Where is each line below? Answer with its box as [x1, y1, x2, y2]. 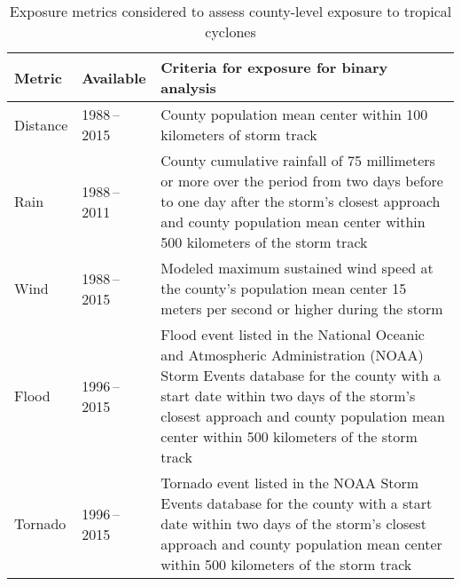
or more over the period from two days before [160, 170, 443, 191]
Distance [14, 114, 68, 135]
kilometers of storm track [160, 124, 317, 145]
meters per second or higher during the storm [160, 298, 443, 319]
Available [82, 67, 146, 88]
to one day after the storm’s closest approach [160, 191, 441, 211]
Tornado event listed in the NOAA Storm [160, 472, 419, 493]
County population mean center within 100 [160, 104, 428, 124]
